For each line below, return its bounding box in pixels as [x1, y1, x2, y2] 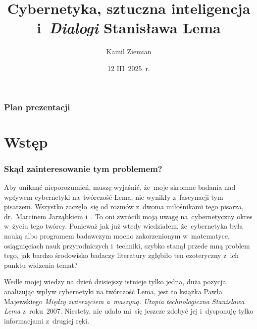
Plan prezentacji [4, 100, 70, 113]
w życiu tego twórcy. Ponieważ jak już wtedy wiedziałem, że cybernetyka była [4, 221, 243, 231]
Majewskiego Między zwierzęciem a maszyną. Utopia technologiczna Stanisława [4, 296, 245, 306]
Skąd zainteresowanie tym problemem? [4, 162, 162, 174]
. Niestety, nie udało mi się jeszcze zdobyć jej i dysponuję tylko [60, 306, 254, 316]
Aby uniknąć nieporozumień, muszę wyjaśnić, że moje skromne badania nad [4, 182, 236, 192]
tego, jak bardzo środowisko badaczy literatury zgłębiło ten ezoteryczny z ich [4, 250, 239, 260]
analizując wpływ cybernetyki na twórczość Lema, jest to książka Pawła [4, 286, 222, 296]
